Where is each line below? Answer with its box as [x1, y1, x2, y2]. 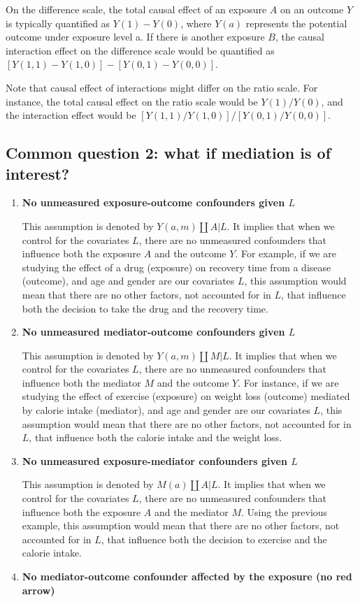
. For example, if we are [235, 246, 336, 261]
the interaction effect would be [6, 108, 136, 122]
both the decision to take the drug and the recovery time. [22, 301, 268, 315]
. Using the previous [241, 504, 328, 519]
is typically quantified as [6, 15, 110, 30]
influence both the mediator [22, 375, 141, 389]
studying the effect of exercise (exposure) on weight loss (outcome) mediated [22, 389, 350, 403]
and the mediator [154, 504, 229, 519]
